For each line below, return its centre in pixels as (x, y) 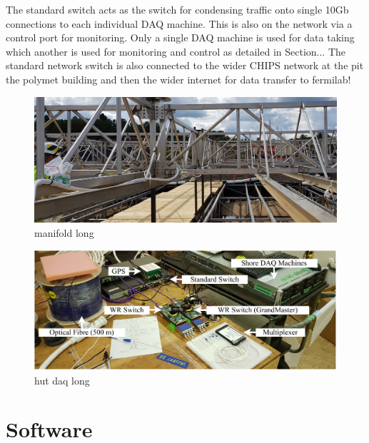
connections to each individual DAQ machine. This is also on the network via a (179, 23)
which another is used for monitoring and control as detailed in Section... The (176, 51)
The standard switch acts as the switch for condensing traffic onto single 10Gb (177, 9)
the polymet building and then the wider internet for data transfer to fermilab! (178, 79)
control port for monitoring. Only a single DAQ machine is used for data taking (180, 37)
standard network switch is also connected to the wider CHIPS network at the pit (185, 65)
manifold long (64, 232)
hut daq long (62, 380)
